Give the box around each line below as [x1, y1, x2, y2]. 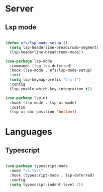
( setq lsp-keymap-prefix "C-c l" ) [9, 77, 81, 82]
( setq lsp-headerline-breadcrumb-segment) [9, 45, 99, 50]
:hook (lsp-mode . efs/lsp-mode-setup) [9, 68, 93, 73]
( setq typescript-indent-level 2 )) [9, 182, 84, 187]
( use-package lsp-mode [5, 58, 52, 64]
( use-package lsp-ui [5, 95, 48, 100]
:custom [9, 105, 26, 110]
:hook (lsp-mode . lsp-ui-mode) [9, 100, 77, 105]
